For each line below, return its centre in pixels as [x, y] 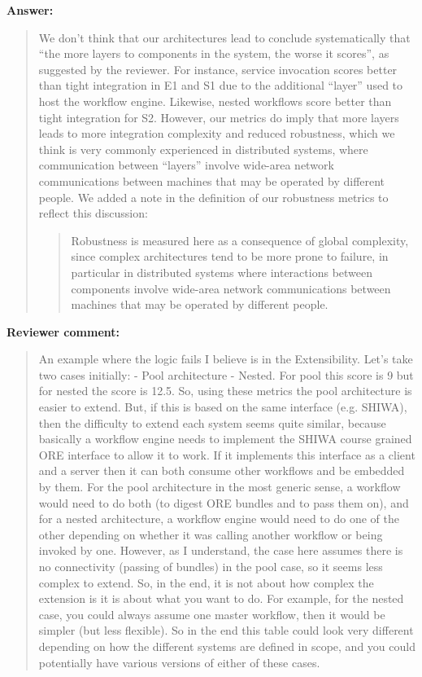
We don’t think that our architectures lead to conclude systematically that [224, 37]
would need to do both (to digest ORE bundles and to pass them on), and [224, 502]
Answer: [30, 10]
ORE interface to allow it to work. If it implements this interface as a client [227, 454]
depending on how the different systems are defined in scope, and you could [227, 646]
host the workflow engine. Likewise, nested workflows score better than [215, 101]
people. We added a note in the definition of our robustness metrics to [213, 197]
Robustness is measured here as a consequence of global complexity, [240, 240]
